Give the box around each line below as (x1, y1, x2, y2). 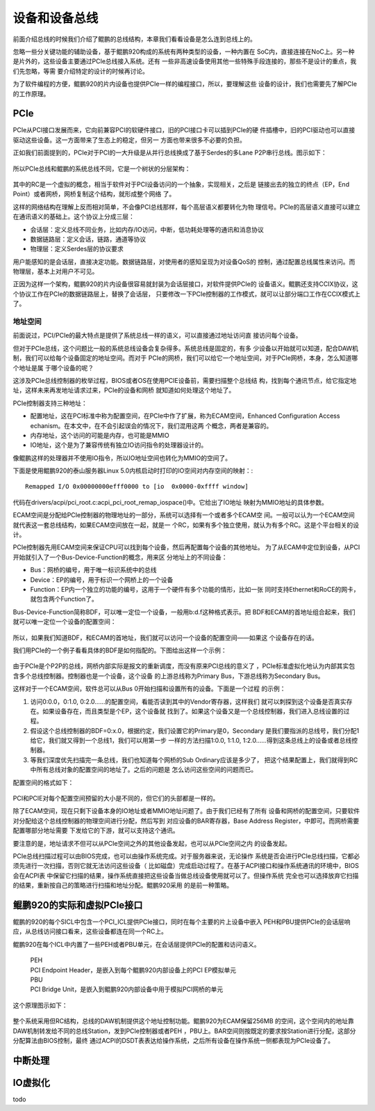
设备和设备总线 (12, 10, 99, 26)
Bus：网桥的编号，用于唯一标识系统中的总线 (30, 566, 157, 574)
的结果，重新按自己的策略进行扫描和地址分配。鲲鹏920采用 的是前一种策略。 (12, 881, 233, 890)
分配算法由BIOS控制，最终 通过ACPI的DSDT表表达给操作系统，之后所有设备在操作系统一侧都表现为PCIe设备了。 (12, 1036, 335, 1044)
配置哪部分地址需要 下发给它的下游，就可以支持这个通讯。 (12, 826, 179, 835)
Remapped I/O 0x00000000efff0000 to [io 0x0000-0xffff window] (25, 482, 249, 491)
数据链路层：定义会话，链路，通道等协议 (30, 235, 146, 243)
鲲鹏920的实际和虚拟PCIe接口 (12, 899, 143, 911)
